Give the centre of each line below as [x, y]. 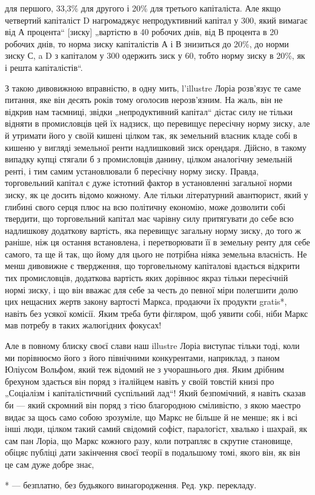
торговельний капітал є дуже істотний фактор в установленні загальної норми [148, 183]
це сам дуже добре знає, [50, 464]
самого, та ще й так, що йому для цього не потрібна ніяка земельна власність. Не [156, 254]
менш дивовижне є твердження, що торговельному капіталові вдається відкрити [152, 266]
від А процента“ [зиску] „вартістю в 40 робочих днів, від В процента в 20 [142, 32]
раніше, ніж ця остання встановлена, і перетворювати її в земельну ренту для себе [157, 242]
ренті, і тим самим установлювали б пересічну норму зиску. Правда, [132, 171]
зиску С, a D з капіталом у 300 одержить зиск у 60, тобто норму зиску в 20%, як [155, 55]
